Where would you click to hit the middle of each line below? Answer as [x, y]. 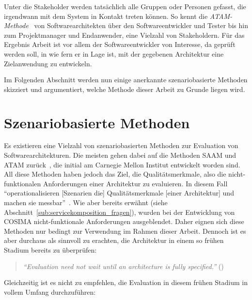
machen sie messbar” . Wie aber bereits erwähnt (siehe [86, 202]
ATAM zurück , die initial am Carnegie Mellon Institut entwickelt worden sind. [122, 164]
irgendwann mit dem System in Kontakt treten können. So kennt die [106, 16]
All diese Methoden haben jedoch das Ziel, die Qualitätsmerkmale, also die [115, 174]
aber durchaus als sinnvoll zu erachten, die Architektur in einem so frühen [114, 240]
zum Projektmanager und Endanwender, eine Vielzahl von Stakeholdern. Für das [124, 35]
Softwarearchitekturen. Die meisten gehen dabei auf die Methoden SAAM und [120, 155]
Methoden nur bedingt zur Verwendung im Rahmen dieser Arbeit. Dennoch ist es [125, 231]
